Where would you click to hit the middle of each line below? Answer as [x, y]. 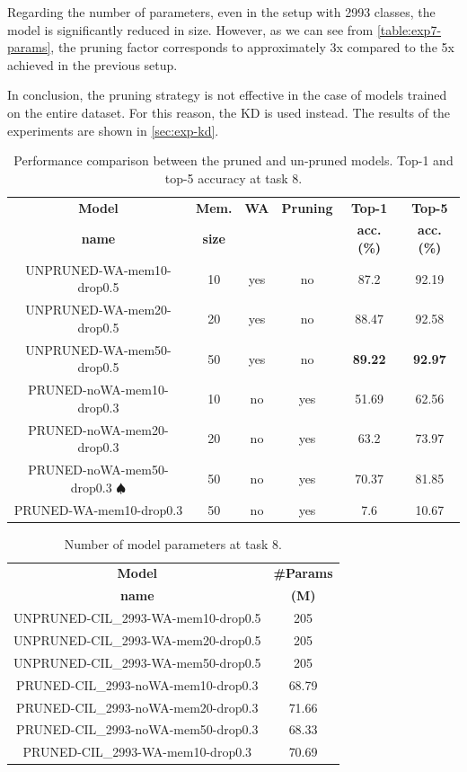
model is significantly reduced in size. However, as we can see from [190, 29]
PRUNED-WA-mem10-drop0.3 [98, 509]
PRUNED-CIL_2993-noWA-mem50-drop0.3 [137, 729]
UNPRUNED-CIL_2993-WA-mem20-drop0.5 [137, 639]
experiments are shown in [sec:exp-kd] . [113, 130]
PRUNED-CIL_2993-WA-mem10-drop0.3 [137, 752]
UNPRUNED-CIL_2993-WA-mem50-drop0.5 [137, 662]
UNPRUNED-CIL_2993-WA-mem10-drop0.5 [137, 618]
